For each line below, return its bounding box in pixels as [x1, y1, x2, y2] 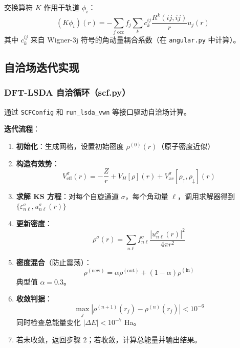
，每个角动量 [125, 190, 168, 201]
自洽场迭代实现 [4, 59, 79, 75]
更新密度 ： [16, 217, 52, 228]
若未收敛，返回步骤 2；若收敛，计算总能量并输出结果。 [16, 334, 202, 344]
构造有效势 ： [16, 158, 59, 168]
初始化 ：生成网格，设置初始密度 [16, 141, 124, 151]
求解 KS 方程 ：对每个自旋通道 [16, 190, 119, 201]
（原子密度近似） [157, 141, 215, 151]
